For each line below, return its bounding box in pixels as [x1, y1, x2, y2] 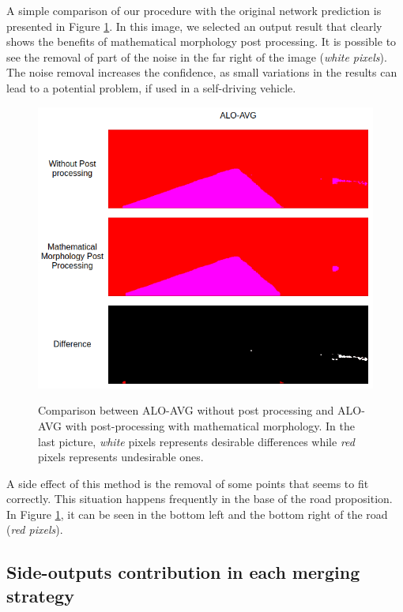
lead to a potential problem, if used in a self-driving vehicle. [6, 79, 296, 96]
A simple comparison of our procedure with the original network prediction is [6, 2, 382, 18]
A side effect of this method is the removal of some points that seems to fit [6, 475, 369, 491]
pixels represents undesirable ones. [38, 449, 204, 465]
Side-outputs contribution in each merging [6, 560, 360, 584]
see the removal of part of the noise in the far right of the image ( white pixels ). [6, 48, 387, 65]
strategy [6, 583, 74, 607]
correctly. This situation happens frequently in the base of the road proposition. [6, 490, 393, 507]
